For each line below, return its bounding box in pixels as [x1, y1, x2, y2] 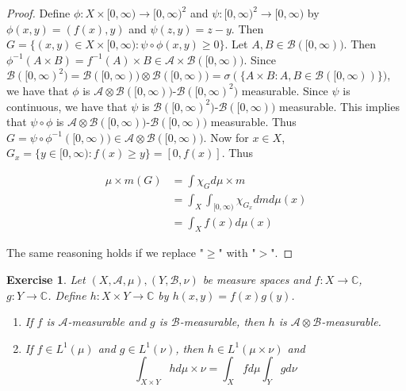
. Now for [203, 128, 249, 145]
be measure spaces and [202, 271, 311, 288]
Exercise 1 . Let [6, 271, 86, 288]
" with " [218, 244, 256, 261]
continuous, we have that [6, 98, 128, 114]
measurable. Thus [210, 113, 297, 130]
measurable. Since [241, 82, 328, 98]
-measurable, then [179, 313, 265, 330]
